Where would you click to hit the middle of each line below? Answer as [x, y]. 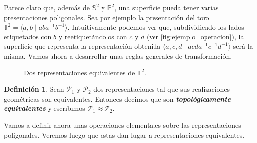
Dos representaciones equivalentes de [79, 72]
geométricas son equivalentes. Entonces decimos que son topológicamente [118, 98]
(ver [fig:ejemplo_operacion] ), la [195, 36]
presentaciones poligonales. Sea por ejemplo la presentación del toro [107, 17]
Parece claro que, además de [47, 7]
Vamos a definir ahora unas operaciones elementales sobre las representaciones [123, 125]
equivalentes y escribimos [45, 108]
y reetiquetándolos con [93, 36]
